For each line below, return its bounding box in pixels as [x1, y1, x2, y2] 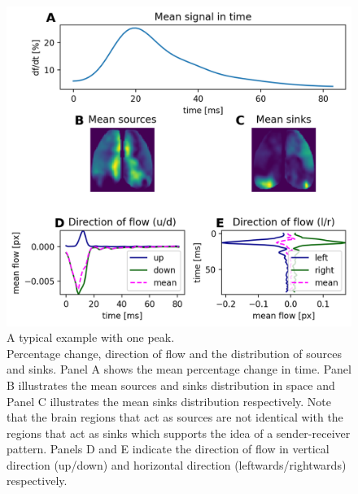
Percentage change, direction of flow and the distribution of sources [7, 344, 343, 361]
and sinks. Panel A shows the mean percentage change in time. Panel [7, 361, 351, 378]
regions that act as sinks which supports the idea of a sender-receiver [7, 424, 351, 441]
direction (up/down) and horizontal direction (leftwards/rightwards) [7, 456, 347, 473]
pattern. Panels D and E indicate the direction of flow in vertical [7, 440, 330, 457]
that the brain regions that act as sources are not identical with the [7, 409, 343, 426]
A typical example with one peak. [7, 329, 175, 346]
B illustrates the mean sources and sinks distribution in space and [7, 376, 335, 393]
